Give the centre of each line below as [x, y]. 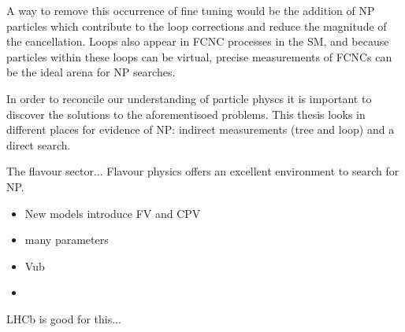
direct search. [39, 144]
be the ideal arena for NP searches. [91, 72]
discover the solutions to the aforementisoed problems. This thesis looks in [186, 114]
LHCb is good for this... [64, 318]
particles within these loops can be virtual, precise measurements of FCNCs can [199, 56]
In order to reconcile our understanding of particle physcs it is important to [189, 98]
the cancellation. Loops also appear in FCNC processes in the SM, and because [198, 41]
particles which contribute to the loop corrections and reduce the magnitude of [197, 26]
